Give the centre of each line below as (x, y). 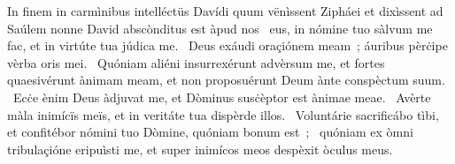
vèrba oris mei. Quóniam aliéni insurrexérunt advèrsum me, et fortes (196, 62)
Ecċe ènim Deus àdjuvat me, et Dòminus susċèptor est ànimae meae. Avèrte (222, 97)
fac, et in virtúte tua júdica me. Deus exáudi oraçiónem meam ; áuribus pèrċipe (227, 45)
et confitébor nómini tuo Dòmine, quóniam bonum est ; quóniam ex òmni (210, 132)
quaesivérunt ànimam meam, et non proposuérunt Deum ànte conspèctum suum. (226, 80)
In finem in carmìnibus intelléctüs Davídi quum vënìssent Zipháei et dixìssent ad (225, 11)
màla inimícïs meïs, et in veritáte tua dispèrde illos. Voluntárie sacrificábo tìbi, (223, 114)
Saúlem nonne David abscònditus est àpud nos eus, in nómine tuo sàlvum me (220, 28)
